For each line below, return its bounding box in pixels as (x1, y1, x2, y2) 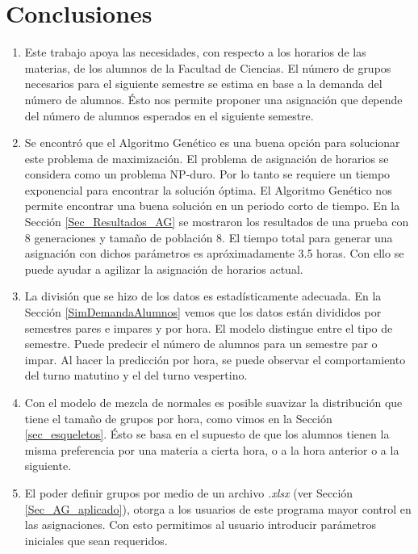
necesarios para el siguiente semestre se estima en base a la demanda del (24, 75, 382, 92)
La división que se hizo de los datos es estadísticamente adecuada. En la (24, 287, 382, 304)
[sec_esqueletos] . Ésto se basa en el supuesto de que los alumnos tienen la (24, 426, 390, 443)
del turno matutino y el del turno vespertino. (24, 367, 248, 384)
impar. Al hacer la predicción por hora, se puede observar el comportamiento (24, 350, 406, 367)
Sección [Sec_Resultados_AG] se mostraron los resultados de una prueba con (24, 213, 409, 230)
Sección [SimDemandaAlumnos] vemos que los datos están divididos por (24, 304, 382, 321)
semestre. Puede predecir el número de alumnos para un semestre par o (24, 335, 378, 352)
